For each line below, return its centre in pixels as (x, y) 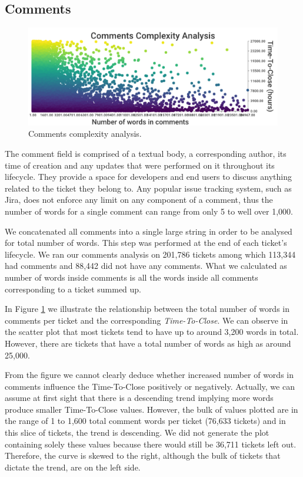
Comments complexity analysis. (85, 134)
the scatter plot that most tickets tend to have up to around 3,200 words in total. (152, 332)
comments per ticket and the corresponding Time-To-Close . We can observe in (146, 320)
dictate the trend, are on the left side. (73, 467)
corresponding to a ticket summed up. (73, 289)
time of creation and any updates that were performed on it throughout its (140, 165)
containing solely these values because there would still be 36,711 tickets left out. (151, 444)
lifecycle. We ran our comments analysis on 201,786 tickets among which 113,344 (150, 254)
